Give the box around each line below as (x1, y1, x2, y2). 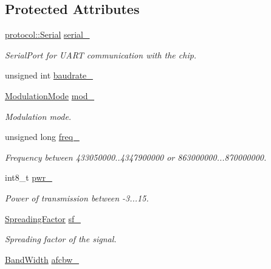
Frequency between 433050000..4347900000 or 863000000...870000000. (5, 150, 267, 163)
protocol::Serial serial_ (5, 28, 90, 41)
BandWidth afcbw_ (5, 253, 79, 265)
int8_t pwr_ (5, 171, 52, 184)
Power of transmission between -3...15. (5, 191, 149, 204)
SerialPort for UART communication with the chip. (5, 48, 197, 61)
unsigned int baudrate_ (5, 69, 93, 82)
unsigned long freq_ (5, 130, 80, 143)
